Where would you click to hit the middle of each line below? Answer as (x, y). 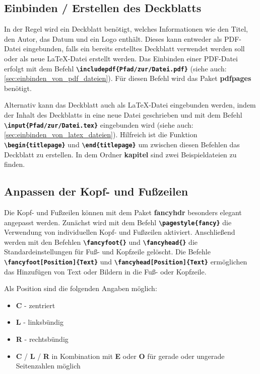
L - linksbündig (40, 322)
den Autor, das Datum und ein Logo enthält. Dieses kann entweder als (113, 38)
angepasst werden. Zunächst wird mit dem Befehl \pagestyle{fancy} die (118, 222)
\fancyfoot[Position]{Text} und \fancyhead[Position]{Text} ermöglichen (126, 261)
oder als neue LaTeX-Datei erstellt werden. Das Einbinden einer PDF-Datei (121, 58)
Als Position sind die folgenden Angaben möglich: (81, 288)
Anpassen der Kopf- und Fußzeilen (96, 191)
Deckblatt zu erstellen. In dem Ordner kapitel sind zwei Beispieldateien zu (120, 154)
